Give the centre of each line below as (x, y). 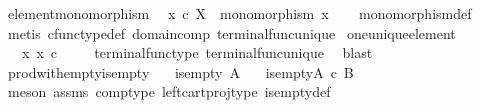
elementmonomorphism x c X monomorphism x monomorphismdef (239, 13)
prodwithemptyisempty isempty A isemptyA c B (180, 71)
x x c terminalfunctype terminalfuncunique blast (197, 52)
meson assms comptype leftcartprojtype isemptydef (169, 91)
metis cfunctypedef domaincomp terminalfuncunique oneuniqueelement (231, 32)
